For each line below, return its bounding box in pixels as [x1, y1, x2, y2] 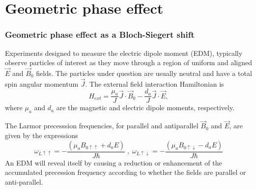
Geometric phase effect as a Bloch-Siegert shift [5, 28, 195, 41]
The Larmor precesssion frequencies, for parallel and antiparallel [5, 120, 199, 131]
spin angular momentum [5, 78, 79, 89]
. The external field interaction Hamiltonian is [85, 78, 224, 89]
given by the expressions [5, 130, 78, 141]
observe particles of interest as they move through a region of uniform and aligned [5, 57, 252, 68]
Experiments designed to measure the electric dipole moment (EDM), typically [5, 47, 243, 58]
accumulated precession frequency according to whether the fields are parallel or [5, 167, 246, 177]
